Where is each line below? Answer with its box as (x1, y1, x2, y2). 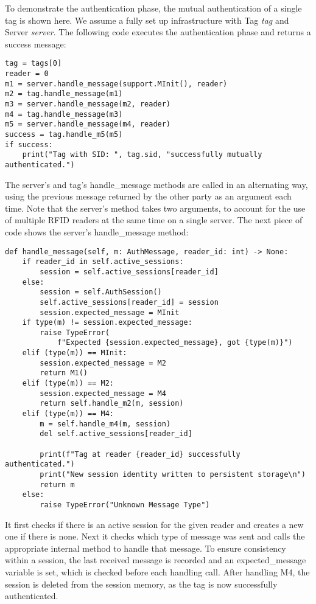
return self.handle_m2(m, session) (40, 399, 184, 408)
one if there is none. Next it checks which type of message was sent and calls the (5, 530, 305, 543)
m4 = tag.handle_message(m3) (5, 109, 123, 119)
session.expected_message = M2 (40, 358, 166, 367)
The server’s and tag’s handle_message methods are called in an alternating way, (5, 178, 308, 190)
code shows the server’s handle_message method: (5, 225, 189, 238)
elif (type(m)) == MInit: (22, 349, 127, 358)
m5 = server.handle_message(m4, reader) (5, 120, 171, 129)
